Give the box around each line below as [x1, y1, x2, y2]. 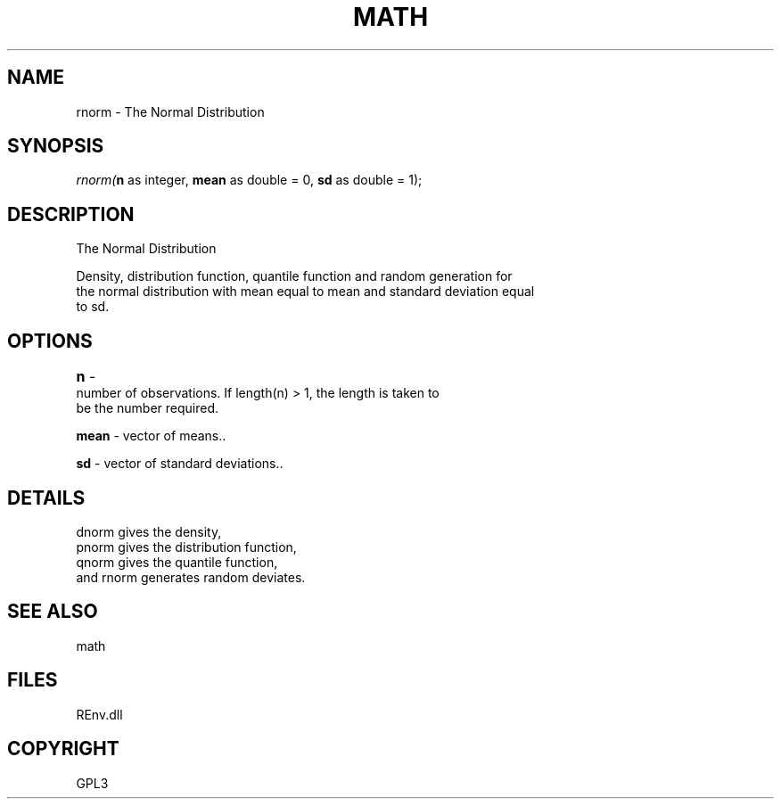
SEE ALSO [7, 600, 98, 623]
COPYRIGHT [7, 737, 119, 761]
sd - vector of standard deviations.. [76, 456, 284, 472]
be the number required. [76, 400, 219, 416]
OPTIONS [7, 329, 93, 352]
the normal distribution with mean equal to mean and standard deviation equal [76, 284, 535, 300]
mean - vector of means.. [76, 428, 226, 444]
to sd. [76, 299, 110, 315]
